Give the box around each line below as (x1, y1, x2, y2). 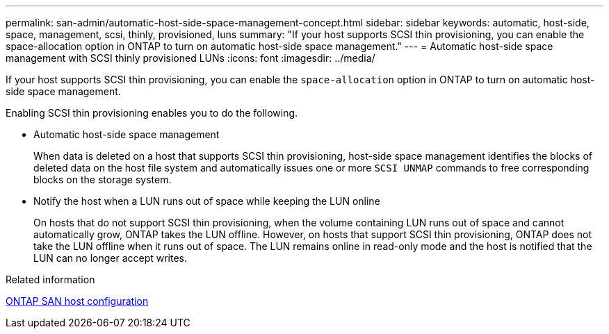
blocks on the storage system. (33, 174, 172, 185)
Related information (6, 274, 95, 285)
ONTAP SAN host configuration (6, 295, 149, 307)
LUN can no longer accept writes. (33, 252, 188, 264)
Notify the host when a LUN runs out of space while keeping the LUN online (33, 195, 380, 207)
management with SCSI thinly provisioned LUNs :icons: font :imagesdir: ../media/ (6, 52, 375, 64)
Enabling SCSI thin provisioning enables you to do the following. (6, 107, 298, 119)
